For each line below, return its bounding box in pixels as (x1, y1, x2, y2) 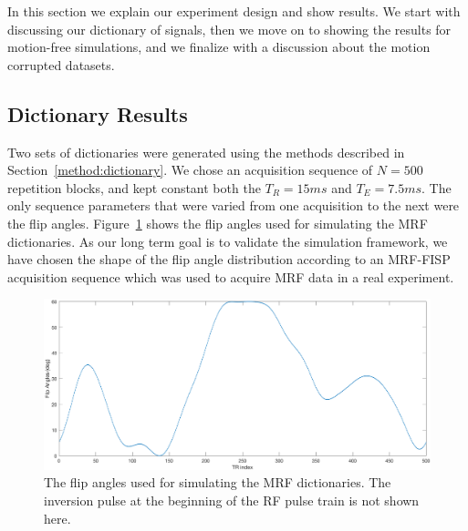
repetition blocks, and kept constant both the (7, 178, 261, 197)
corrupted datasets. (7, 55, 115, 74)
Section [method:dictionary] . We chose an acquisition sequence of (7, 160, 373, 179)
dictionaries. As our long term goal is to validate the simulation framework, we (7, 231, 448, 250)
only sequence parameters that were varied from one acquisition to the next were (7, 196, 460, 215)
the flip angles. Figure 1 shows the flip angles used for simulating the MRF (7, 213, 428, 232)
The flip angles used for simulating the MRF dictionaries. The (44, 473, 391, 492)
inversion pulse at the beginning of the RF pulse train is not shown (44, 491, 420, 510)
